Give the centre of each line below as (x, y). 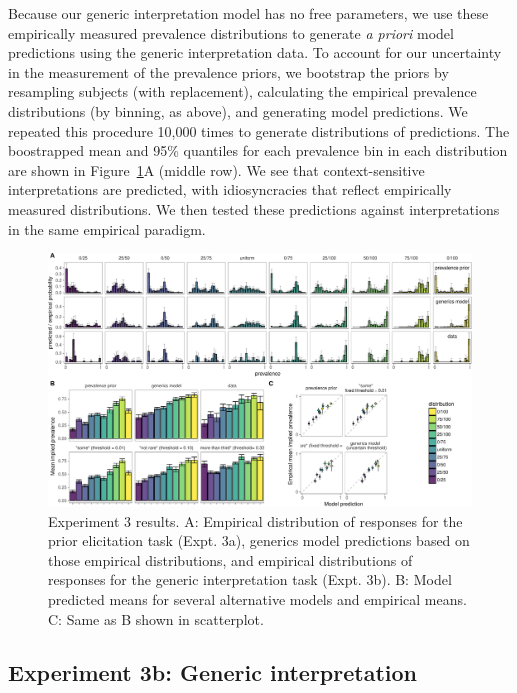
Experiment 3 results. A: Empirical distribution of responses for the (255, 520)
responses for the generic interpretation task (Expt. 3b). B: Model (250, 579)
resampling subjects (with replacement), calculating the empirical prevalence (242, 91)
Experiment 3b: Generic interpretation (212, 672)
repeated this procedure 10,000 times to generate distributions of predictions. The (259, 130)
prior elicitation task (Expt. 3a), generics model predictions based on (259, 540)
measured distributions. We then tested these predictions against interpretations (254, 208)
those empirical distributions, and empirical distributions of (230, 559)
